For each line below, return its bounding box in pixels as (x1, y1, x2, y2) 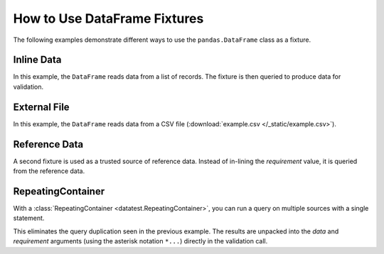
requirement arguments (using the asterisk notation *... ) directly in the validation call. (13, 237, 268, 245)
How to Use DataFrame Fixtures (13, 11, 204, 26)
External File (13, 101, 70, 113)
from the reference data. (13, 167, 85, 175)
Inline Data (13, 54, 62, 66)
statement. (13, 214, 45, 223)
